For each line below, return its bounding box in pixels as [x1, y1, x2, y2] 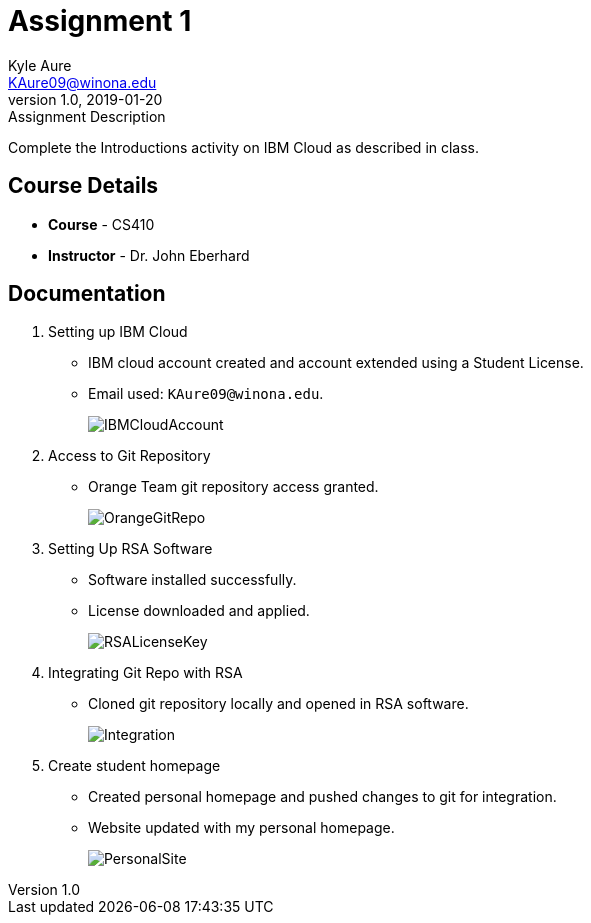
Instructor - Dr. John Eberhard [48, 246, 250, 264]
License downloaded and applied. [88, 602, 310, 620]
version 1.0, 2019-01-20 [8, 90, 163, 108]
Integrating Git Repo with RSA [48, 664, 243, 682]
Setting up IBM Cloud [48, 323, 188, 341]
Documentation [8, 281, 166, 307]
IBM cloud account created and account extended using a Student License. [88, 354, 584, 372]
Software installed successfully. [88, 571, 297, 589]
